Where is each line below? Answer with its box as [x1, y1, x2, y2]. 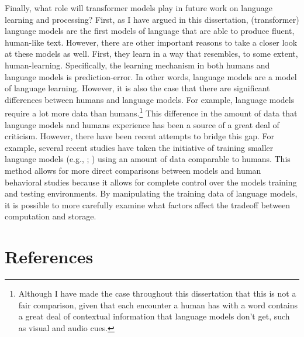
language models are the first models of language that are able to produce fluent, [5, 25, 295, 37]
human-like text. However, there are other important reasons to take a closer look [5, 36, 298, 48]
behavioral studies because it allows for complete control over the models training [5, 176, 297, 188]
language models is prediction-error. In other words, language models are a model [5, 70, 297, 82]
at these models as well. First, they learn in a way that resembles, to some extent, [5, 47, 298, 60]
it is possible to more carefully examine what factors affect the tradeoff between [5, 198, 291, 211]
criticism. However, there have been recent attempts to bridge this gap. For [5, 130, 275, 142]
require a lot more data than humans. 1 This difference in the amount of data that [5, 105, 298, 119]
